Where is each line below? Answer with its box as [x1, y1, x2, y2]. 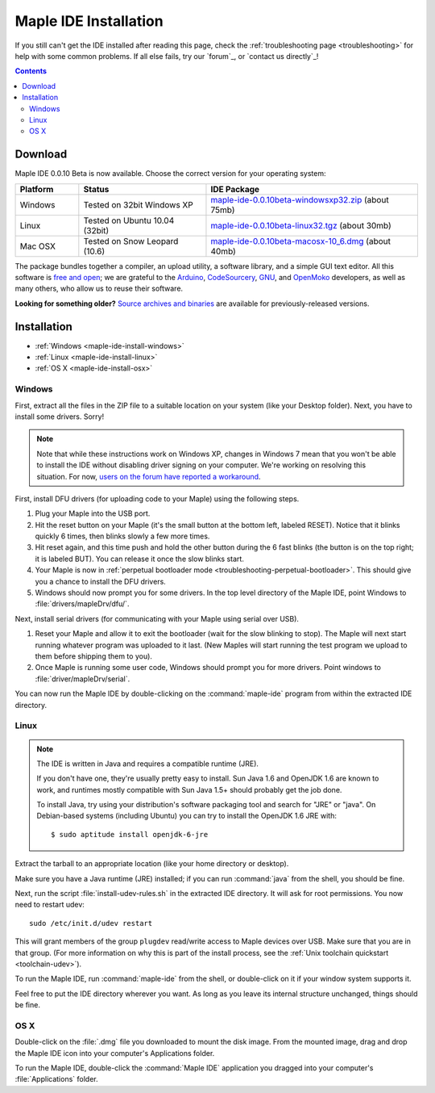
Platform [19, 183, 54, 195]
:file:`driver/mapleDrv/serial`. [35, 674, 130, 684]
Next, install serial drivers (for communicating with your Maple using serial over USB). [14, 614, 300, 623]
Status [83, 183, 110, 195]
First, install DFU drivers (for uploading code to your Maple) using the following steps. [14, 493, 300, 504]
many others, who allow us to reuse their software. [14, 283, 184, 294]
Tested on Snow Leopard [83, 235, 179, 246]
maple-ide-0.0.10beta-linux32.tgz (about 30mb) [210, 220, 392, 231]
